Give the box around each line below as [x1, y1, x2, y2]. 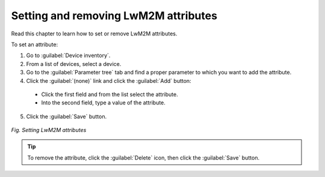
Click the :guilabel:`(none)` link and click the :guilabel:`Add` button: [26, 77, 192, 84]
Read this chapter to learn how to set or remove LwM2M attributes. [11, 30, 178, 37]
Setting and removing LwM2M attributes [11, 9, 218, 22]
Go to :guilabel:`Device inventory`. [26, 52, 111, 59]
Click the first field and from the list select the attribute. [41, 91, 178, 98]
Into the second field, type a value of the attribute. [41, 99, 166, 106]
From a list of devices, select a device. [26, 60, 122, 67]
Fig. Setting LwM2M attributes [11, 127, 87, 134]
